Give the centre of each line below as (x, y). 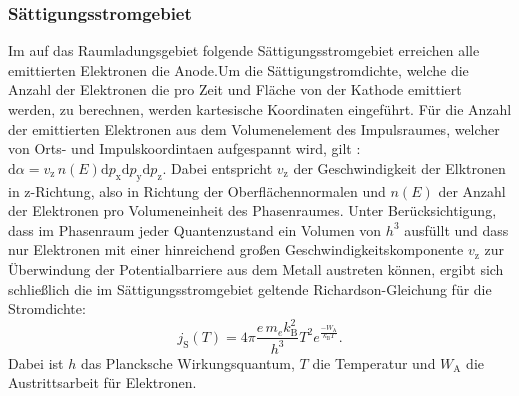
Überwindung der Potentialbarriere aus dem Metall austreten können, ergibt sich (256, 268)
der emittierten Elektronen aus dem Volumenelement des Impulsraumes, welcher (254, 128)
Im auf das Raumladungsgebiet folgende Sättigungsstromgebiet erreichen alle (244, 50)
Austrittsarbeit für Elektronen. (102, 382)
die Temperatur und (374, 362)
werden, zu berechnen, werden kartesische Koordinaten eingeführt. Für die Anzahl (260, 109)
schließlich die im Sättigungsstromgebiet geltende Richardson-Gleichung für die (250, 288)
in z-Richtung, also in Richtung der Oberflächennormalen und (197, 190)
